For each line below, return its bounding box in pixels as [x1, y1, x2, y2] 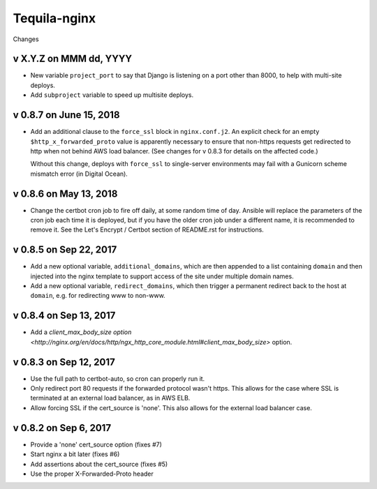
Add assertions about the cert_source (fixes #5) [30, 460, 168, 468]
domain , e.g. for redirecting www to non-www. [30, 292, 165, 300]
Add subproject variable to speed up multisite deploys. [30, 91, 194, 99]
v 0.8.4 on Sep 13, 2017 [13, 310, 116, 322]
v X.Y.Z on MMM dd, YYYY [13, 53, 133, 65]
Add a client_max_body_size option [30, 328, 132, 336]
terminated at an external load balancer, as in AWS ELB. [30, 394, 191, 403]
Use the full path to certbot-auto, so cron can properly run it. [30, 374, 205, 383]
